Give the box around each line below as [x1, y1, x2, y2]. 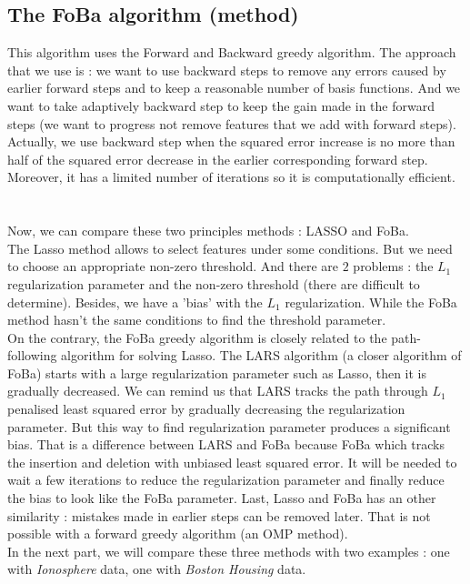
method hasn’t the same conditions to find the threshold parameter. [7, 310, 386, 329]
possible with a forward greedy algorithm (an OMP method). [7, 524, 348, 543]
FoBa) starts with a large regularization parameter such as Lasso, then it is [7, 363, 426, 382]
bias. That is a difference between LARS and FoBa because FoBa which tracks [7, 435, 445, 454]
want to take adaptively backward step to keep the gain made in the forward [7, 96, 435, 115]
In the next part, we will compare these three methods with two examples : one [7, 541, 450, 560]
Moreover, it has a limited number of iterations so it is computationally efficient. [7, 167, 455, 186]
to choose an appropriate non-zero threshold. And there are [7, 257, 339, 276]
